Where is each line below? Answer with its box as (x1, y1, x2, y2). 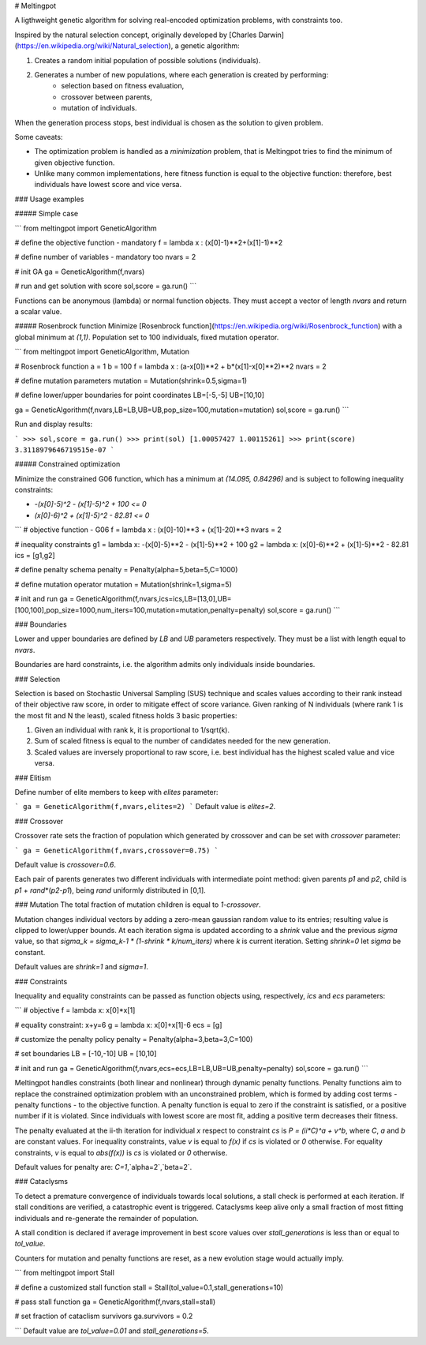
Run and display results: (14, 419, 93, 429)
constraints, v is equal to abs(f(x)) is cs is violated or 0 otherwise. (14, 1148, 228, 1157)
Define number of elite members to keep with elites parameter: (14, 788, 219, 797)
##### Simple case (14, 209, 79, 219)
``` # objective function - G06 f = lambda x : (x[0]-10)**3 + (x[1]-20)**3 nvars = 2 (14, 525, 282, 534)
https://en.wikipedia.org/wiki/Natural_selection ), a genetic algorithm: (17, 41, 240, 51)
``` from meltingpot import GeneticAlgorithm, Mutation (14, 347, 189, 357)
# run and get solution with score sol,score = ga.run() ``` (14, 281, 197, 291)
